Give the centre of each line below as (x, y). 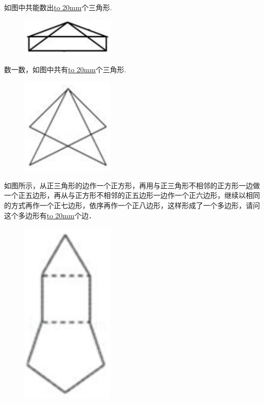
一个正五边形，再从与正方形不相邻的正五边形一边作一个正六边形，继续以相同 (132, 195)
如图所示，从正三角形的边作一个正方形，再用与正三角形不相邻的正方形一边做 (132, 185)
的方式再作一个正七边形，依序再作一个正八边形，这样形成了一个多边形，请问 (132, 205)
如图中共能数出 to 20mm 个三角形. (58, 7)
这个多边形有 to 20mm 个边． (50, 215)
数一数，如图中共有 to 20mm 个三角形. (65, 69)
